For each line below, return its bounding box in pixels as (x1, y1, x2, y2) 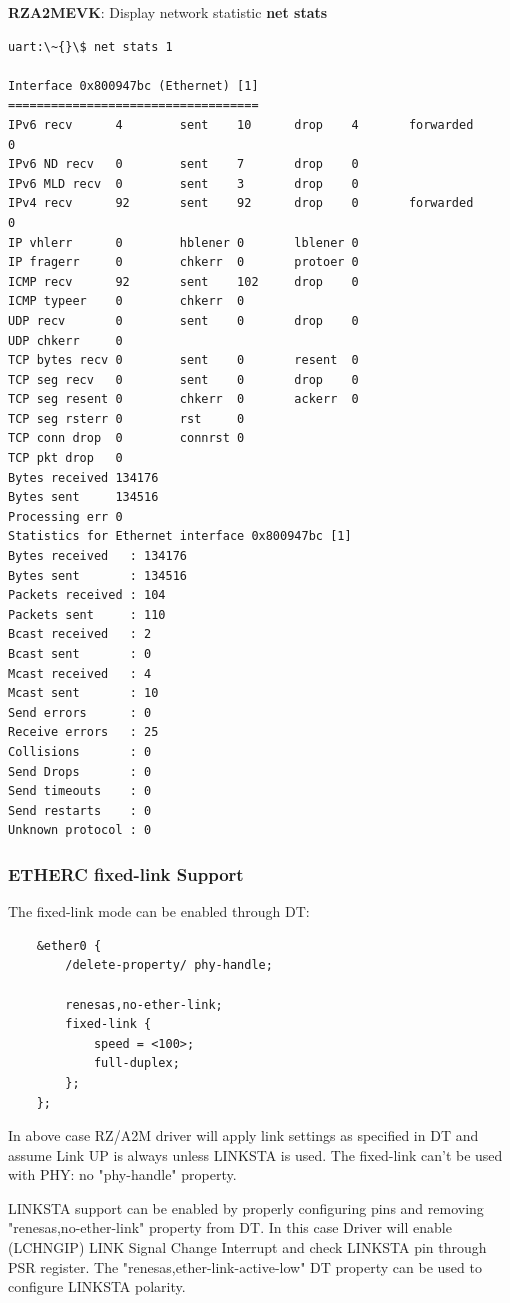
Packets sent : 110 (8, 607, 166, 622)
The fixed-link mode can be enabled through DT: (8, 901, 310, 922)
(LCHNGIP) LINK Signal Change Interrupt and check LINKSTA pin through (8, 1237, 487, 1258)
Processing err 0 (8, 509, 123, 524)
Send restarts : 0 (8, 803, 152, 818)
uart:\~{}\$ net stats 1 (8, 39, 173, 54)
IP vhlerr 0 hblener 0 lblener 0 (8, 235, 359, 250)
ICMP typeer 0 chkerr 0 (8, 294, 245, 309)
